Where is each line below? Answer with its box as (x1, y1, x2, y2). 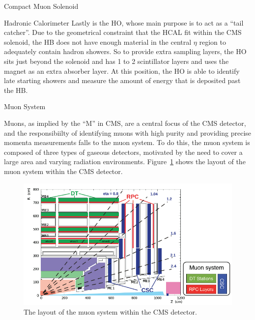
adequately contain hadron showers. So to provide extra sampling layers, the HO (4, 46, 247, 57)
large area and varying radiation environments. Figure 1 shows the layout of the (4, 156, 246, 167)
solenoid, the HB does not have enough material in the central (4, 36, 192, 47)
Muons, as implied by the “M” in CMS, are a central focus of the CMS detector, (4, 117, 246, 128)
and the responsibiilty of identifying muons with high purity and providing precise (4, 127, 252, 138)
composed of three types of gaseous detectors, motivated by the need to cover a (4, 146, 243, 157)
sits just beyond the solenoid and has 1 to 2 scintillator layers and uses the (4, 56, 229, 66)
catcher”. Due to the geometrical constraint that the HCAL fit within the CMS (4, 27, 242, 37)
